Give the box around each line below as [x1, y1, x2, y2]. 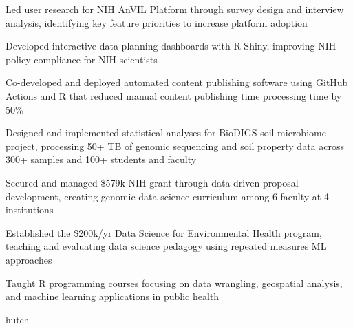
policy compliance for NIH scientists [6, 52, 158, 66]
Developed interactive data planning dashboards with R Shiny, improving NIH [6, 39, 336, 53]
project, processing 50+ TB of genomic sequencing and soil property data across [6, 138, 344, 153]
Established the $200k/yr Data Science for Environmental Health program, [6, 225, 322, 240]
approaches [6, 252, 52, 266]
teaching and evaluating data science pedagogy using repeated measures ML [6, 239, 327, 253]
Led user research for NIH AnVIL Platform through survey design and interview [6, 2, 344, 16]
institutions [6, 202, 54, 217]
